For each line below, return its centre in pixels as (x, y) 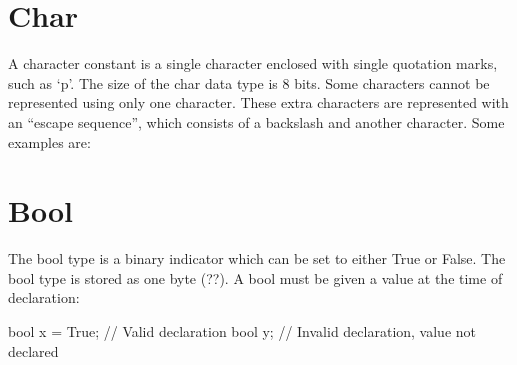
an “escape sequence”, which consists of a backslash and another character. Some (256, 121)
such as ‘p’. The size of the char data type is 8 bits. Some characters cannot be (249, 82)
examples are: (49, 141)
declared (33, 350)
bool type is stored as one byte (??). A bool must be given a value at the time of (255, 277)
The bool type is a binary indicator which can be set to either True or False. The (257, 258)
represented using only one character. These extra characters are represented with (258, 102)
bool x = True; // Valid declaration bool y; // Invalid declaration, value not (242, 331)
